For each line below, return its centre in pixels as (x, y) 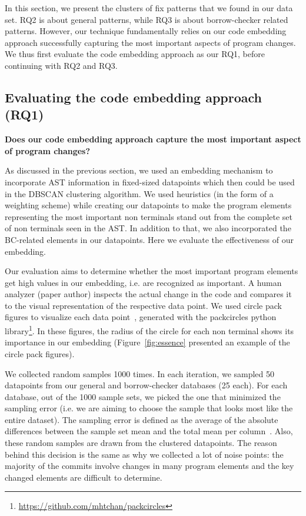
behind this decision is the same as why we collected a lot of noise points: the (144, 454)
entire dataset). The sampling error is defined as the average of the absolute (142, 419)
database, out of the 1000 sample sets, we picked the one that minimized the (143, 396)
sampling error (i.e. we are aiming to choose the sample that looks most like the (149, 408)
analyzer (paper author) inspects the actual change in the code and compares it (148, 294)
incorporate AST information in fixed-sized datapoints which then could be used (150, 182)
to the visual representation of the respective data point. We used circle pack (144, 305)
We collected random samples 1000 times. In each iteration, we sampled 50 (140, 373)
